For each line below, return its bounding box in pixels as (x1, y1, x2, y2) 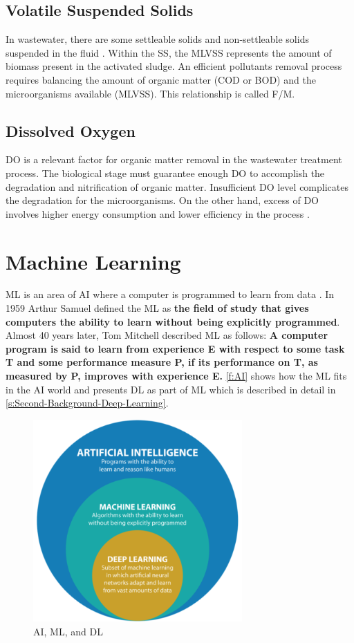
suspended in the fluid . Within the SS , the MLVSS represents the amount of (6, 45, 332, 59)
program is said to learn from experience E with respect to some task (6, 341, 345, 355)
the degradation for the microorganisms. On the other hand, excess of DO (6, 193, 319, 207)
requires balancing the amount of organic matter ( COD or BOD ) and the (6, 72, 316, 86)
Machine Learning (6, 247, 181, 275)
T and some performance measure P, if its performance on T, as (6, 355, 318, 369)
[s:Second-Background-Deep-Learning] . (6, 395, 169, 410)
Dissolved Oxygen (6, 120, 136, 141)
